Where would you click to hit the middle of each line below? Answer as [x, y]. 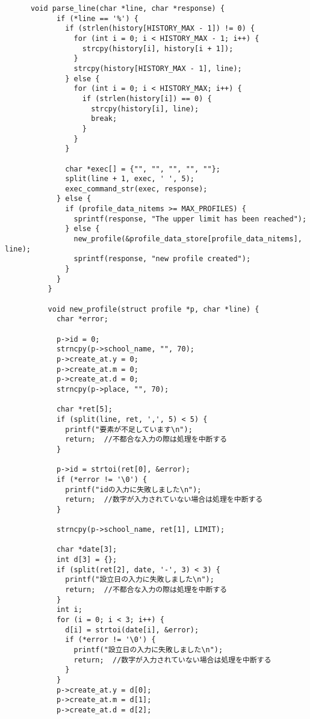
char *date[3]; [87, 550]
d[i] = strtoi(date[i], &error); [132, 630]
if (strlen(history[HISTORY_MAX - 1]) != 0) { [160, 29]
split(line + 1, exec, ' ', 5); [130, 179]
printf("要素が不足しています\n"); [129, 429]
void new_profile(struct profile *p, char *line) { [153, 309]
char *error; [82, 319]
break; [104, 119]
